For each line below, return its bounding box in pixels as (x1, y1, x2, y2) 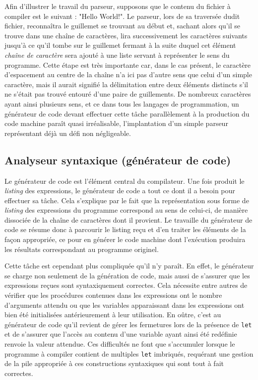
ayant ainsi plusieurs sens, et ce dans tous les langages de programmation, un (4, 98, 239, 109)
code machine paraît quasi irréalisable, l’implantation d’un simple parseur (4, 118, 228, 128)
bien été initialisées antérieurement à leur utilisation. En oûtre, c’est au (4, 309, 221, 320)
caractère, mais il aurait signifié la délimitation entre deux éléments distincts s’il (4, 79, 248, 89)
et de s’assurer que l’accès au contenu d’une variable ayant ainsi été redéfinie (4, 329, 237, 339)
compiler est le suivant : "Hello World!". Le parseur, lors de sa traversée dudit (4, 10, 240, 21)
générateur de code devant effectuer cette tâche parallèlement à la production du (4, 108, 250, 119)
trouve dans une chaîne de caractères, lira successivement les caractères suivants (4, 30, 248, 40)
